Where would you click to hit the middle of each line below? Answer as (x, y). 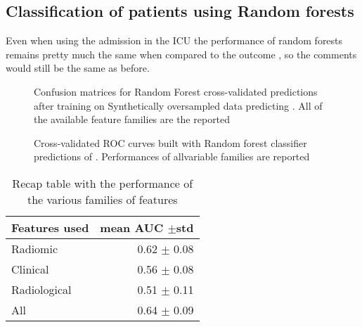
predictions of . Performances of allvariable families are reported (172, 156)
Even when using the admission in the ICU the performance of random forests (174, 40)
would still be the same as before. (78, 68)
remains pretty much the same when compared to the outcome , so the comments (181, 54)
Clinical (30, 269)
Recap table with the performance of (103, 183)
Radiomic (35, 248)
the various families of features (102, 199)
